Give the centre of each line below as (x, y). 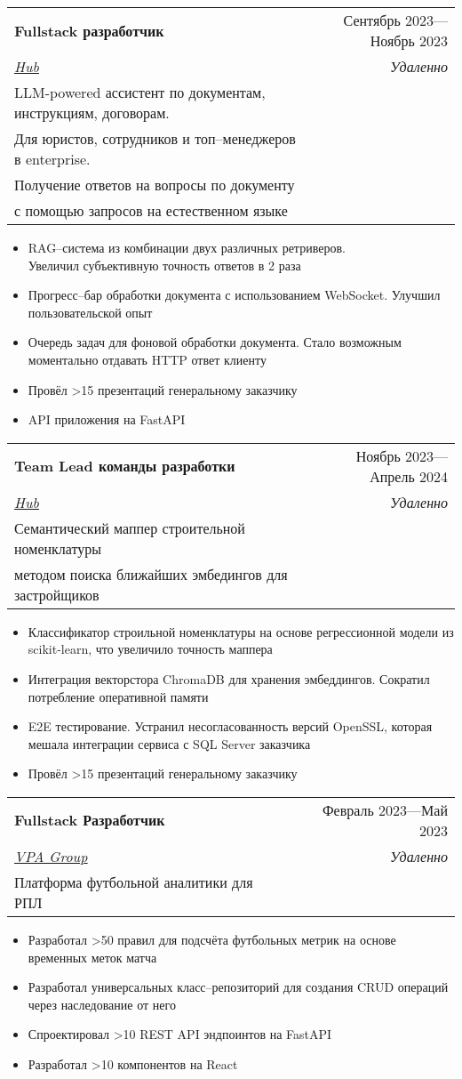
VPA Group (51, 856)
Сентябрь (372, 20)
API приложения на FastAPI (107, 419)
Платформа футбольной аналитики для (134, 882)
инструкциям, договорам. (92, 113)
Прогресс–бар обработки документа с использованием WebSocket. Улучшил (234, 295)
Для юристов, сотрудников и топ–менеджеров (155, 138)
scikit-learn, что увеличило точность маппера (150, 649)
